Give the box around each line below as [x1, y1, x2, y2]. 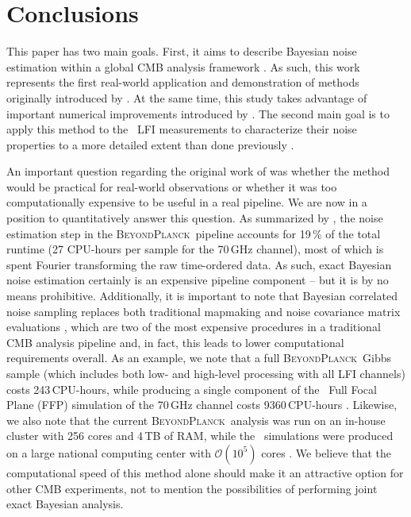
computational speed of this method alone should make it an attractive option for [6, 464, 404, 480]
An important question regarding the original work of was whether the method [6, 163, 390, 179]
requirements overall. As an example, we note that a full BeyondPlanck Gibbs [6, 349, 391, 366]
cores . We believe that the [261, 444, 392, 461]
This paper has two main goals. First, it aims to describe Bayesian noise [6, 43, 357, 60]
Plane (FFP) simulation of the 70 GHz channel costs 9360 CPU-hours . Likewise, [6, 396, 398, 413]
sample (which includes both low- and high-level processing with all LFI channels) [6, 365, 405, 381]
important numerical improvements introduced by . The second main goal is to [6, 105, 390, 122]
